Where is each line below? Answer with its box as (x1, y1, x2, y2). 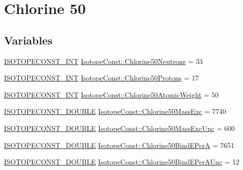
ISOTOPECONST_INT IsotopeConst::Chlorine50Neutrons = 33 (4, 55, 203, 66)
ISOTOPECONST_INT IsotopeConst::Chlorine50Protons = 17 (4, 72, 199, 83)
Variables (4, 32, 53, 47)
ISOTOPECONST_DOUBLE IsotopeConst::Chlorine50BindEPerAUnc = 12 (4, 156, 240, 167)
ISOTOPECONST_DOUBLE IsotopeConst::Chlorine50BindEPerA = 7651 (4, 139, 235, 150)
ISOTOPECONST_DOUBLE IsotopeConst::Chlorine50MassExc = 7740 (4, 106, 227, 116)
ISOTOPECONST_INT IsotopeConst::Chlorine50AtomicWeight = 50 (4, 89, 219, 99)
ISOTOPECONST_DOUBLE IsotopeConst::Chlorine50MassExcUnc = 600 (4, 122, 235, 133)
